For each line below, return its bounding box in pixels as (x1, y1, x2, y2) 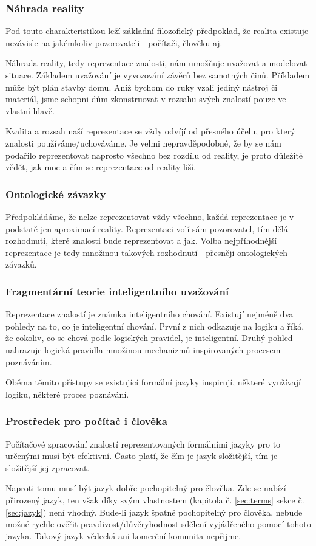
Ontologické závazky (5, 186, 106, 201)
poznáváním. (5, 355, 52, 368)
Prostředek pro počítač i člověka (5, 413, 167, 429)
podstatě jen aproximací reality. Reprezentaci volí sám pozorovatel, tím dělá (5, 222, 288, 235)
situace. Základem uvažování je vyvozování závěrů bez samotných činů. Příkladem (5, 69, 310, 81)
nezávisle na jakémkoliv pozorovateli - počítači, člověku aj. (5, 36, 223, 49)
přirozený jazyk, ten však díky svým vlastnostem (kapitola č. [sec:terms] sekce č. (5, 493, 304, 506)
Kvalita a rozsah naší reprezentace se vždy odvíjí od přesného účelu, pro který (5, 125, 295, 137)
